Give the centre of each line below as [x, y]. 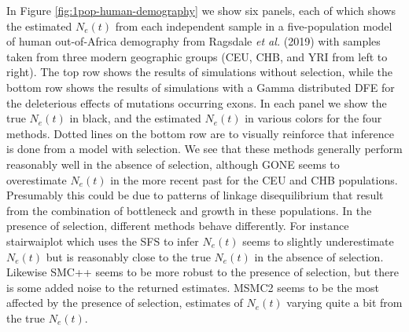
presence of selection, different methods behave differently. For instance [178, 226]
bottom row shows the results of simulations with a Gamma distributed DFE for [201, 87]
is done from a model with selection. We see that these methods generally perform [204, 149]
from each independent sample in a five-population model [254, 26]
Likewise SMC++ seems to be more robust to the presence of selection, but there [203, 272]
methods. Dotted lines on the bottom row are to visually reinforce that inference [200, 133]
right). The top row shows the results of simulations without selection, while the [200, 72]
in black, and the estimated [135, 118]
